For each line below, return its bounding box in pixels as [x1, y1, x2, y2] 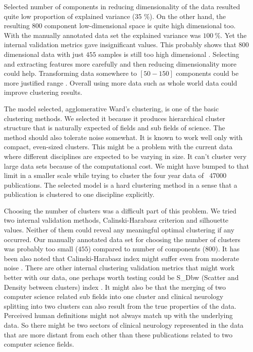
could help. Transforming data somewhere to [4, 68, 137, 78]
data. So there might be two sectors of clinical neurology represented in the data [4, 320, 244, 330]
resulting [4, 20, 30, 31]
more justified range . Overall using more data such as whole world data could [4, 77, 237, 88]
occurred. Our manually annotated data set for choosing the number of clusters [4, 234, 240, 244]
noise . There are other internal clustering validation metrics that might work [4, 263, 235, 273]
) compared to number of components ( [88, 244, 205, 254]
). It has [215, 244, 240, 254]
